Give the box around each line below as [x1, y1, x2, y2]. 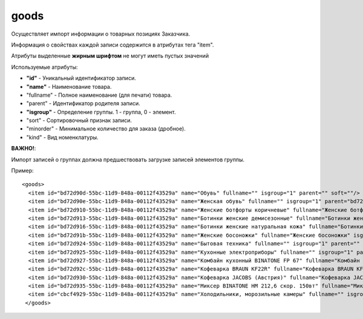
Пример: [11, 167, 34, 175]
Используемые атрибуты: [11, 63, 78, 71]
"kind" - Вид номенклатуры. [26, 134, 99, 141]
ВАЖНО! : [11, 145, 36, 152]
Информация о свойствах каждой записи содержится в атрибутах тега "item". [11, 41, 214, 48]
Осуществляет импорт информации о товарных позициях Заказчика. [11, 30, 191, 37]
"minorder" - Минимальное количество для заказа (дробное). [26, 125, 186, 132]
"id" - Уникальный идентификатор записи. [26, 74, 136, 82]
